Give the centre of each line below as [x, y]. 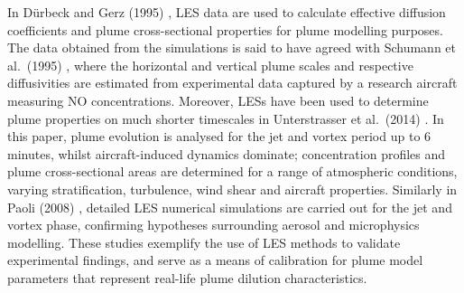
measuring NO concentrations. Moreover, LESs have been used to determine [218, 100]
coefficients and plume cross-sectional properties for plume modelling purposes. [225, 29]
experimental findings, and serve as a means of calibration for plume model [215, 260]
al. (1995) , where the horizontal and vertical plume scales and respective [210, 65]
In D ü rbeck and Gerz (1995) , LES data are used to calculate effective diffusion [227, 12]
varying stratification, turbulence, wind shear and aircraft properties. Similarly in [232, 189]
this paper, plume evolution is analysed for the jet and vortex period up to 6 [219, 136]
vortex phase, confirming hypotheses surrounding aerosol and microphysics [213, 225]
